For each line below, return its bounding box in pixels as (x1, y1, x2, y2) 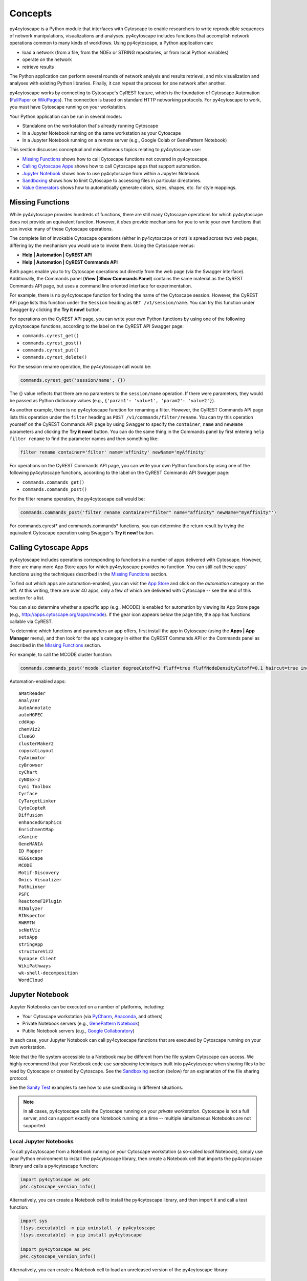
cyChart (18, 769, 38, 775)
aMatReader (18, 690, 46, 696)
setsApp (18, 934, 38, 940)
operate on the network (22, 56, 72, 63)
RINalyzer (18, 905, 43, 912)
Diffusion (18, 812, 43, 818)
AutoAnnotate (18, 705, 51, 711)
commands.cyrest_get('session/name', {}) (20, 377, 126, 383)
